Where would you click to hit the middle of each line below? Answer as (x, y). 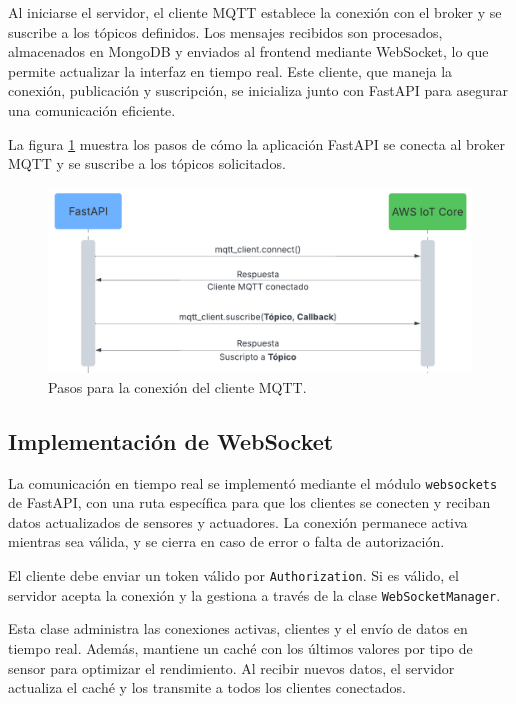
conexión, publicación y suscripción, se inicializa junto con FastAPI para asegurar (258, 90)
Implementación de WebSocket (171, 440)
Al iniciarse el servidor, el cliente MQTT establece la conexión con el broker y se (255, 12)
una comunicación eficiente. (92, 109)
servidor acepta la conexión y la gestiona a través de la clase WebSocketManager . (254, 594)
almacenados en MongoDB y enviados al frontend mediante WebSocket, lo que (248, 51)
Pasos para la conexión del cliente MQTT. (177, 386)
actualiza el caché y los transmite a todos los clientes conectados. (207, 687)
